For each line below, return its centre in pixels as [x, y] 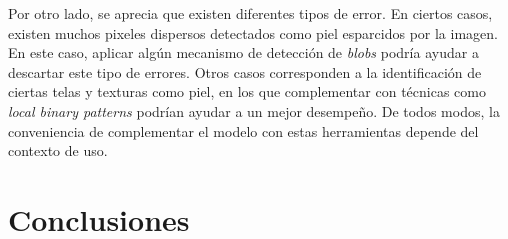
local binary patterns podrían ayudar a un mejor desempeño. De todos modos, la [254, 110]
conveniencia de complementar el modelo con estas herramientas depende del [243, 130]
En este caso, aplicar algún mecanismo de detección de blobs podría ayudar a [243, 52]
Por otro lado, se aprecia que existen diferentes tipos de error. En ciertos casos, [250, 13]
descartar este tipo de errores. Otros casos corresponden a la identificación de [245, 71]
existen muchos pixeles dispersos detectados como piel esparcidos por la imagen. [253, 32]
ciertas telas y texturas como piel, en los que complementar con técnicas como [247, 91]
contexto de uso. [58, 150]
